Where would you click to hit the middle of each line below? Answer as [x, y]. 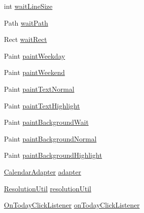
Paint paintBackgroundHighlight [53, 155]
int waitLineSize [28, 6]
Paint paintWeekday [35, 55]
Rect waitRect [26, 39]
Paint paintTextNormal [39, 89]
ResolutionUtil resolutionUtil [48, 188]
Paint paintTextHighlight [42, 105]
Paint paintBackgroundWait [46, 122]
